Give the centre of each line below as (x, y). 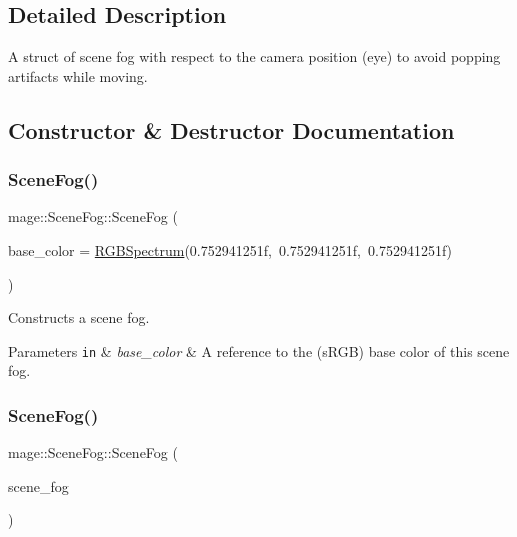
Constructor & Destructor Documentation (231, 129)
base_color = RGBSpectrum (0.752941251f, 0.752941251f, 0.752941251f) (230, 249)
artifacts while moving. (78, 75)
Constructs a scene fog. (79, 317)
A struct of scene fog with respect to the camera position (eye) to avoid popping (254, 56)
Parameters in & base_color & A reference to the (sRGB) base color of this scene (259, 350)
